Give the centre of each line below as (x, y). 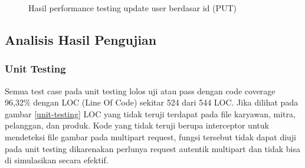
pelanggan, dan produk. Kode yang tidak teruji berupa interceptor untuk (137, 125)
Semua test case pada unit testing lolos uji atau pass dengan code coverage (140, 90)
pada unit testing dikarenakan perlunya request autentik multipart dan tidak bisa (152, 148)
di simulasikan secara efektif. (57, 160)
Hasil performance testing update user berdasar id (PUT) (133, 8)
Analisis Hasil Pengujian (81, 39)
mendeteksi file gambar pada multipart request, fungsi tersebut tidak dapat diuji (151, 136)
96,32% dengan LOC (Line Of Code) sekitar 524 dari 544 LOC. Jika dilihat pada (152, 102)
